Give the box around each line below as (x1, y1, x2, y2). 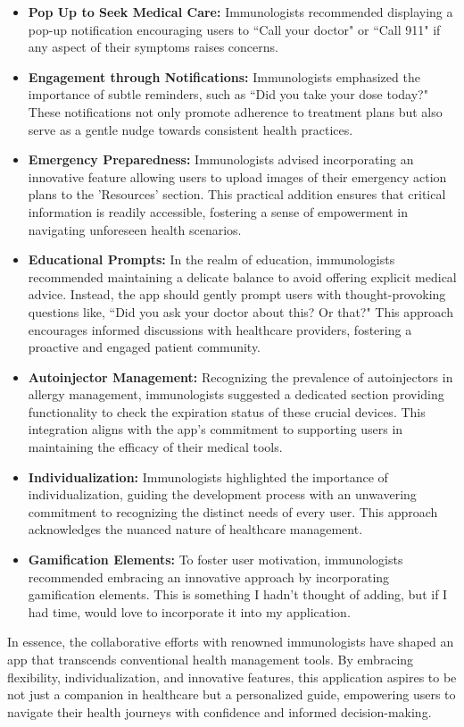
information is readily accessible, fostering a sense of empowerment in (28, 202, 409, 221)
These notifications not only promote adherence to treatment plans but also (28, 102, 443, 121)
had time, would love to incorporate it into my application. (28, 602, 351, 621)
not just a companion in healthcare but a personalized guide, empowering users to (7, 685, 456, 704)
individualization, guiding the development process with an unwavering (28, 485, 417, 504)
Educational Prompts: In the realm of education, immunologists (28, 250, 395, 269)
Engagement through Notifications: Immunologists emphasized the (28, 67, 420, 86)
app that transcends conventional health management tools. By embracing (7, 650, 414, 668)
